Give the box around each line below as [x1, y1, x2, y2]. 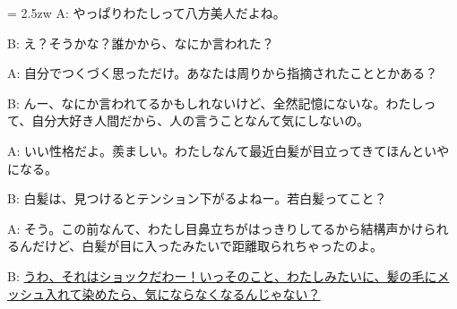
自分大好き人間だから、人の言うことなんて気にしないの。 [31, 111, 370, 130]
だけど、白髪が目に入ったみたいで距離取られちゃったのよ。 [31, 236, 383, 255]
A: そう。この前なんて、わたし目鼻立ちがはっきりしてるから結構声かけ [7, 219, 424, 237]
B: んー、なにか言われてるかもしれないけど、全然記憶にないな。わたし [7, 93, 424, 112]
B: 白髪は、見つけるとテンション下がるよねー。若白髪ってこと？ [7, 189, 387, 208]
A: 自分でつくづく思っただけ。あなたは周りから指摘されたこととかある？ [7, 64, 438, 82]
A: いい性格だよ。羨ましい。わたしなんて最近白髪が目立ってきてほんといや [7, 141, 450, 159]
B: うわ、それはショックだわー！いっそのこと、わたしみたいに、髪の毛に [7, 266, 437, 285]
